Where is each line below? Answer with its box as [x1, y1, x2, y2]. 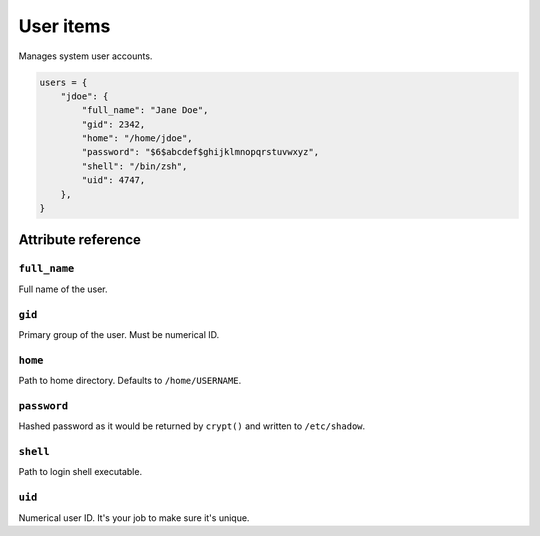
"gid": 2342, [81, 118, 146, 130]
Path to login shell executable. [18, 466, 143, 478]
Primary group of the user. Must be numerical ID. [18, 328, 220, 340]
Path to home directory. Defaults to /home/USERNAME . [18, 375, 242, 387]
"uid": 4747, [81, 175, 146, 186]
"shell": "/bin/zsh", [81, 160, 188, 172]
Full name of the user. [18, 283, 109, 295]
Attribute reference [18, 231, 142, 249]
